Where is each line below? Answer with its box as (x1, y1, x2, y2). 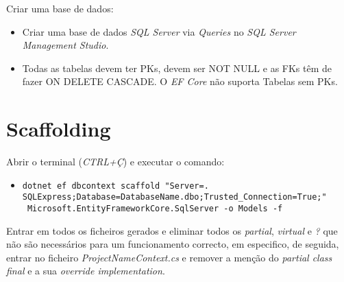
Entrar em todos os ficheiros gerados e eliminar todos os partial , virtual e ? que (6, 223, 338, 237)
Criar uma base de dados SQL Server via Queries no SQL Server (22, 24, 296, 38)
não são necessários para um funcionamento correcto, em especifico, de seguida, (6, 237, 339, 251)
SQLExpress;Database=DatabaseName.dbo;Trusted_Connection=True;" (22, 192, 327, 202)
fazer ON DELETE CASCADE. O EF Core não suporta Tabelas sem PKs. (22, 74, 338, 89)
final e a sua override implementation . (6, 263, 165, 278)
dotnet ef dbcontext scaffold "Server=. (22, 180, 209, 191)
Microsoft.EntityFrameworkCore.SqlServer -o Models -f (27, 204, 283, 213)
